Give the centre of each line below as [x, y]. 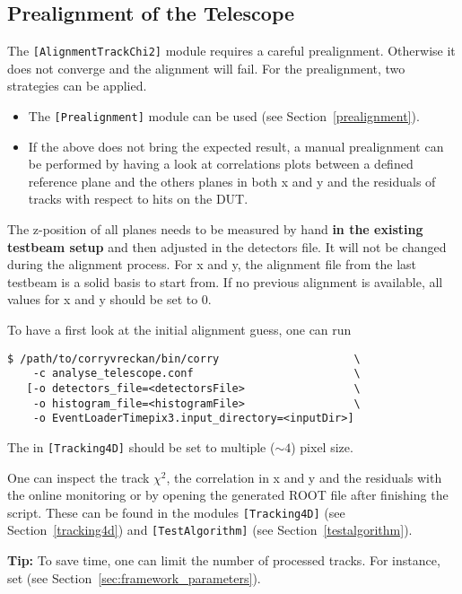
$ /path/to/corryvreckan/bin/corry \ [184, 358]
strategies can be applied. [77, 86]
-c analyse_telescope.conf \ [196, 374]
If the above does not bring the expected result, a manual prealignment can [236, 146]
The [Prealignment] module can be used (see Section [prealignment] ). [224, 116]
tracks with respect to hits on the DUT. [138, 199]
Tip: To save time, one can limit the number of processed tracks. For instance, [224, 560]
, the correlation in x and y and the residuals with [304, 477]
